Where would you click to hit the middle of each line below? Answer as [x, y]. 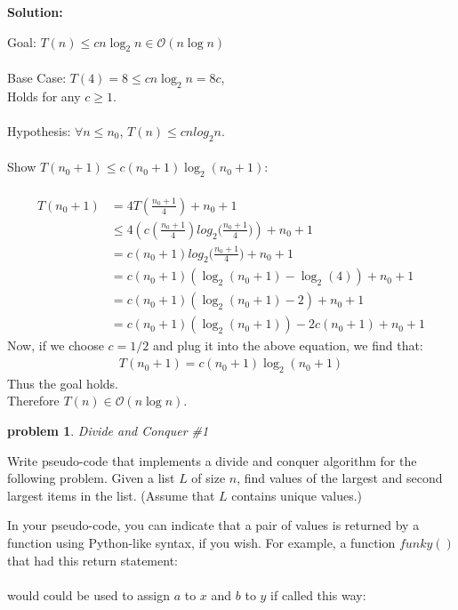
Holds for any [44, 96]
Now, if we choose [56, 345]
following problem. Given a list [91, 478]
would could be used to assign [89, 594]
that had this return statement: [92, 560]
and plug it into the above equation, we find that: [288, 345]
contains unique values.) [297, 495]
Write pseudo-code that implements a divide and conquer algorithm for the [212, 460]
